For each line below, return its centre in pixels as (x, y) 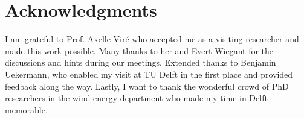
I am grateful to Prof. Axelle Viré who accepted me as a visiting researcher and (152, 39)
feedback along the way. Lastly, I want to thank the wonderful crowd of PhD (147, 86)
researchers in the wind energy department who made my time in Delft (136, 98)
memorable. (26, 109)
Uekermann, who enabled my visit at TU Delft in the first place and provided (149, 74)
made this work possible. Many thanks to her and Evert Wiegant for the (139, 50)
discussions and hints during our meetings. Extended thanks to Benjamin (141, 62)
